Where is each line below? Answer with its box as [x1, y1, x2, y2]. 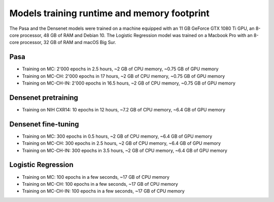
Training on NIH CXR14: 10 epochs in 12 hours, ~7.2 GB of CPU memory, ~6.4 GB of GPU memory [22, 106, 226, 112]
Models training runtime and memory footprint [9, 8, 210, 19]
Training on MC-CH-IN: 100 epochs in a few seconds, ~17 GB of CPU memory [22, 188, 185, 194]
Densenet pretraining [9, 93, 78, 102]
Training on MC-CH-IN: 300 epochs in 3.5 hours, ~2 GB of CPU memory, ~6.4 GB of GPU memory [22, 147, 228, 153]
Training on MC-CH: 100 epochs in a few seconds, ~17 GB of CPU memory [22, 181, 179, 187]
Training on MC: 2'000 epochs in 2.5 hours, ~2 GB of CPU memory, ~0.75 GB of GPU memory [22, 66, 219, 72]
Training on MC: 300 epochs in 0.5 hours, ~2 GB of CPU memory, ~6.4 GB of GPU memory [22, 133, 213, 139]
